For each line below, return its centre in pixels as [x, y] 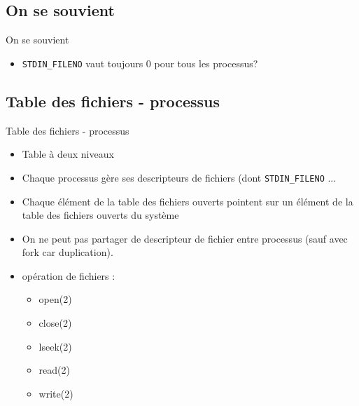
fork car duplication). [68, 252]
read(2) [54, 370]
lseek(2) [55, 346]
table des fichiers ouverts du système [100, 215]
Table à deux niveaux [68, 154]
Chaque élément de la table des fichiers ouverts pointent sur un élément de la [188, 201]
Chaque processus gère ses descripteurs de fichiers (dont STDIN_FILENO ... [179, 177]
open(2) [55, 299]
